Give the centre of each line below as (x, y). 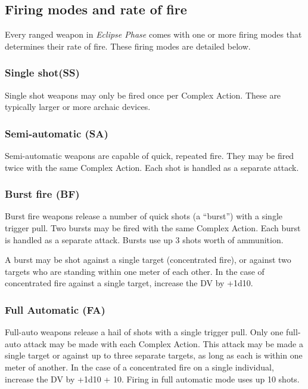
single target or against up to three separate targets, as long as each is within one (154, 355)
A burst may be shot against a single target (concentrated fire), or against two (148, 260)
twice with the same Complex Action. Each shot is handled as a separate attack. (152, 167)
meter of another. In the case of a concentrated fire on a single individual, (139, 367)
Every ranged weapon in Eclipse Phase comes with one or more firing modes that (153, 34)
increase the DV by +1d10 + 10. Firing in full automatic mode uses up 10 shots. (152, 379)
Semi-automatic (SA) (57, 133)
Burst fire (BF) (42, 194)
